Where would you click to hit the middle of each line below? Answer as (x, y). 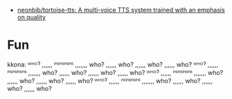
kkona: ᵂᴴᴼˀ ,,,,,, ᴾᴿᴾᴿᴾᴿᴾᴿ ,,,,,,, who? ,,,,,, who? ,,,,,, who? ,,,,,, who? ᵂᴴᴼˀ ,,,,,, (113, 64)
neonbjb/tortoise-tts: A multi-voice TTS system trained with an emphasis (121, 10)
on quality (32, 17)
